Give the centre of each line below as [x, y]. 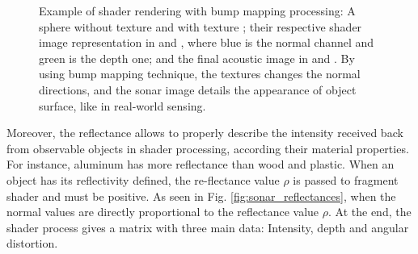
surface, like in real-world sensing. [122, 105]
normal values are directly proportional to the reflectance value [163, 212]
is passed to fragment [346, 179]
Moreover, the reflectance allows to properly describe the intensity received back [205, 133]
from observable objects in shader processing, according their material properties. [208, 148]
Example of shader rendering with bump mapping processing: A [197, 10]
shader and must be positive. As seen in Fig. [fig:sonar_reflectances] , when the [201, 196]
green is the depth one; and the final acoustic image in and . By [197, 58]
